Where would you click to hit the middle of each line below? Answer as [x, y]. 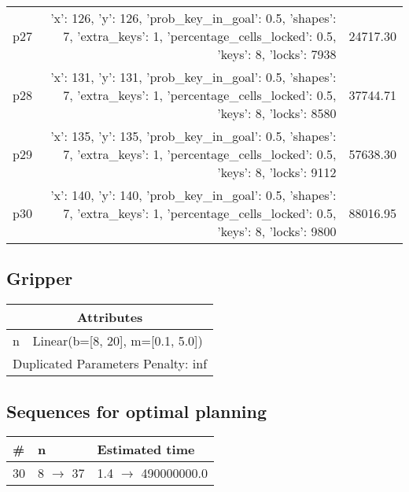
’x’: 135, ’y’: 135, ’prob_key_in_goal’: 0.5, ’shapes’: [193, 136]
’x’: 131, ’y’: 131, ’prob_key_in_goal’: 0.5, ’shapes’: [193, 77]
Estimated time [146, 449]
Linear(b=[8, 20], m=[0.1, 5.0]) [118, 341]
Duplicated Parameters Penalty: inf [110, 364]
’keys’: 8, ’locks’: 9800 [277, 231]
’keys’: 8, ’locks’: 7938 [277, 54]
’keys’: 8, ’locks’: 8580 [277, 113]
